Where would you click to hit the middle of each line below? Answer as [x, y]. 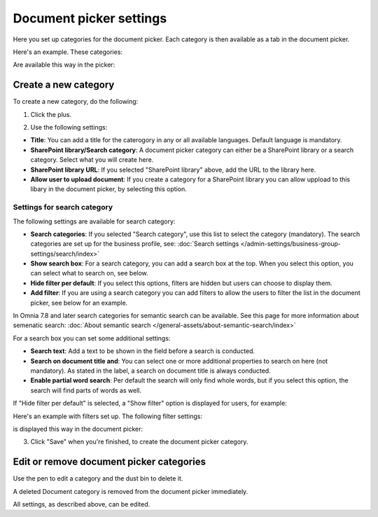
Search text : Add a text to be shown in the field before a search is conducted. [143, 351]
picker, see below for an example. [79, 303]
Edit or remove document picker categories [110, 462]
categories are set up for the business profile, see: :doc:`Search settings [135, 244]
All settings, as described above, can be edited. [82, 504]
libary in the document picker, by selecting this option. [108, 189]
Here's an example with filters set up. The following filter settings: [108, 416]
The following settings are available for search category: [94, 221]
